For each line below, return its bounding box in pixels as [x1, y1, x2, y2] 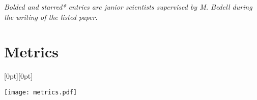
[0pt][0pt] [4, 71, 33, 81]
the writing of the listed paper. [4, 11, 98, 22]
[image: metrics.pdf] [4, 88, 77, 96]
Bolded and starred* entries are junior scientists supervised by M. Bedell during [4, 2, 252, 12]
